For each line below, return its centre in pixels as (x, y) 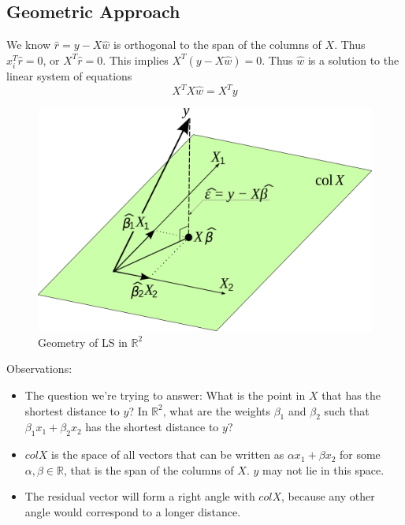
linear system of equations (69, 75)
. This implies (136, 60)
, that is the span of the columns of (149, 469)
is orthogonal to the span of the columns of (217, 45)
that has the (351, 395)
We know (28, 45)
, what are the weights (217, 410)
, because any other (328, 496)
